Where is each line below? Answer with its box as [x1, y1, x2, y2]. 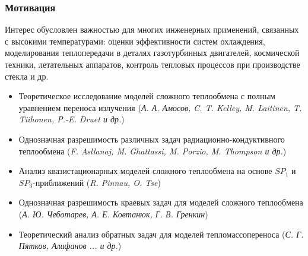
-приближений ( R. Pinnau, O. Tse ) [33, 176, 161, 188]
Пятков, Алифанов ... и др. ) [18, 239, 122, 252]
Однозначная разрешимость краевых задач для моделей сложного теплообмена [18, 196, 303, 208]
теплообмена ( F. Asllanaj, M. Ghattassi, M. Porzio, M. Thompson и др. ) [18, 144, 287, 157]
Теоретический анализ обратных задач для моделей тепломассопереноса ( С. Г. [18, 227, 304, 240]
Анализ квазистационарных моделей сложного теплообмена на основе [18, 165, 272, 177]
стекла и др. [5, 69, 49, 82]
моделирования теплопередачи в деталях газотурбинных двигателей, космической [5, 46, 300, 59]
